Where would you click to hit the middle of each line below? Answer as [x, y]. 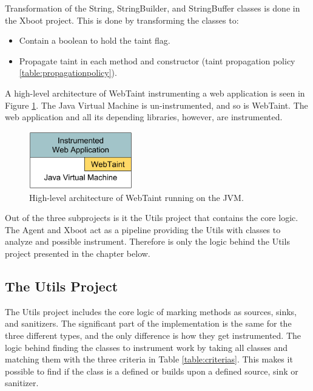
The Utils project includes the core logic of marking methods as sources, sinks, [151, 311]
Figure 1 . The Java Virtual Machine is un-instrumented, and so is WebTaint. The [156, 105]
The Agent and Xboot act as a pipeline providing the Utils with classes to [143, 229]
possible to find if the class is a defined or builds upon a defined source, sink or [152, 371]
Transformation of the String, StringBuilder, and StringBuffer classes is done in [153, 8]
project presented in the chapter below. [78, 253]
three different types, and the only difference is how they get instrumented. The [153, 335]
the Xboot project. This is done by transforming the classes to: [122, 20]
